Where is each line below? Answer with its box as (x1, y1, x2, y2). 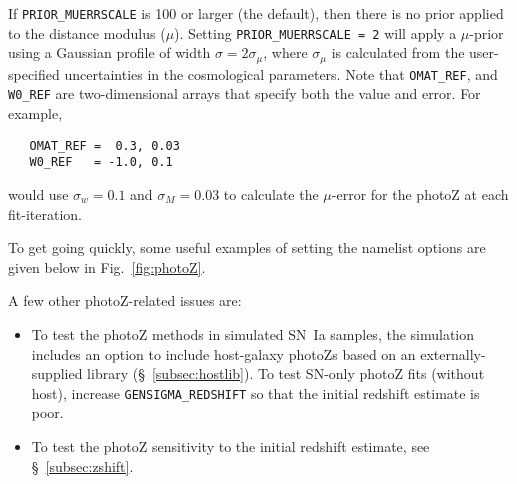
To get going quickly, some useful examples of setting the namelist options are (8, 237, 486, 258)
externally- (420, 343, 486, 364)
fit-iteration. (8, 203, 82, 224)
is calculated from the (331, 42, 465, 63)
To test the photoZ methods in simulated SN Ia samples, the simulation (31, 323, 475, 344)
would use (8, 183, 69, 204)
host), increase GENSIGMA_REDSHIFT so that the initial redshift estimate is (31, 382, 480, 403)
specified (8, 63, 60, 84)
